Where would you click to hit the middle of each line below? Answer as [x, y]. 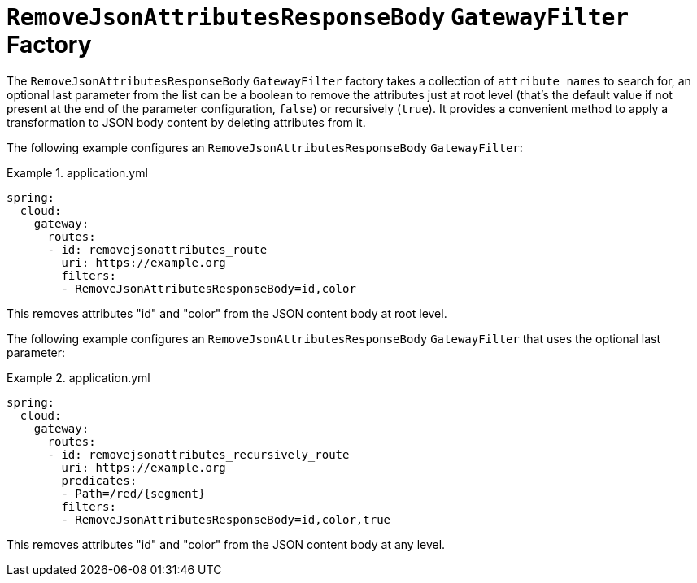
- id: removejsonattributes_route [157, 249]
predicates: [99, 480]
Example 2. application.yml [78, 377]
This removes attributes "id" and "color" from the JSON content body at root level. [227, 313]
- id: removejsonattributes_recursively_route [198, 454]
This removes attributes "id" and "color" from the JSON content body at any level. [226, 544]
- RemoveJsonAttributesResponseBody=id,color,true [226, 519]
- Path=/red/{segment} [133, 493]
